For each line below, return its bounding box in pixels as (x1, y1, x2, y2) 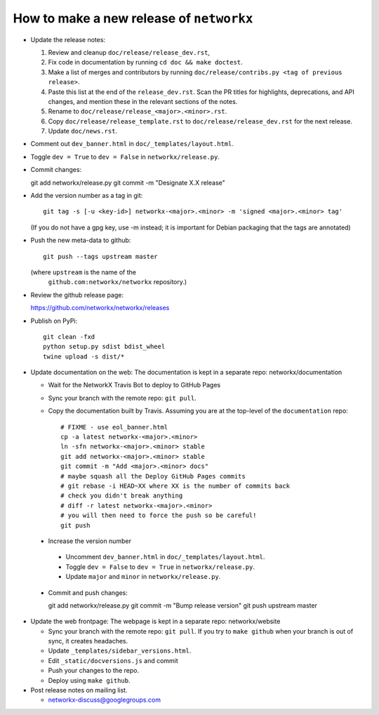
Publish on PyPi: (30, 316, 78, 325)
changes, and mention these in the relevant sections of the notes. (48, 97, 238, 105)
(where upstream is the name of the (30, 267, 137, 276)
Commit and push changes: (48, 588, 128, 596)
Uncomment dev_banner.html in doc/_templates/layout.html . (65, 553, 265, 561)
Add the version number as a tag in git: (30, 192, 143, 200)
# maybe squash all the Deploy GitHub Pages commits (60, 472, 246, 480)
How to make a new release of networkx (13, 11, 253, 26)
